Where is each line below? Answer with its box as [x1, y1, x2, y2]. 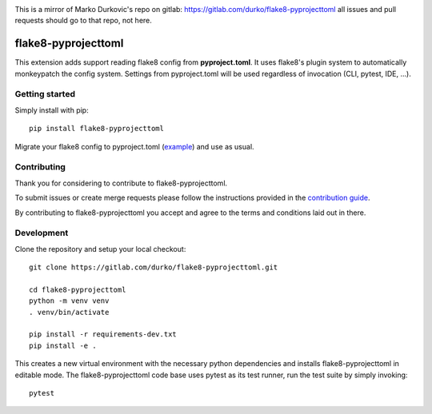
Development [14, 228, 69, 239]
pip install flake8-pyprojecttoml [29, 124, 164, 133]
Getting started [14, 89, 76, 100]
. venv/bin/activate [29, 308, 110, 316]
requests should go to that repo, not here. [14, 16, 152, 26]
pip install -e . [29, 340, 97, 350]
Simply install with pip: [14, 105, 89, 115]
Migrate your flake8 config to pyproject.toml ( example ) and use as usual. [14, 141, 255, 151]
